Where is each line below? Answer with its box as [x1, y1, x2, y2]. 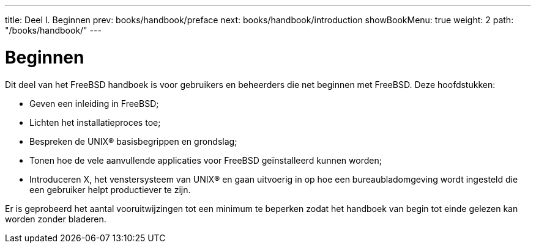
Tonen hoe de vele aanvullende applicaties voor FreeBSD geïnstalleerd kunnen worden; [29, 155, 382, 166]
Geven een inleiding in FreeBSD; [29, 98, 159, 109]
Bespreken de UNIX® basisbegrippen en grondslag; [29, 136, 237, 147]
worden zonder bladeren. [5, 213, 106, 224]
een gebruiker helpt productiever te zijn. [29, 184, 191, 195]
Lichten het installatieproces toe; [29, 117, 161, 128]
